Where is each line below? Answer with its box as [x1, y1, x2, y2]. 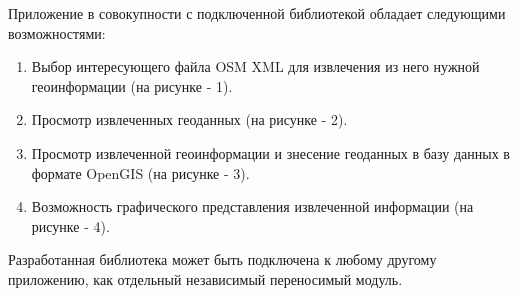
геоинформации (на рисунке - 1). [31, 75, 233, 96]
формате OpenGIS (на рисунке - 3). [31, 162, 250, 183]
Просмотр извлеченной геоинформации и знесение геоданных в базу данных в [31, 142, 510, 163]
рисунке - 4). [31, 215, 110, 236]
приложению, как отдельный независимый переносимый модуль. [8, 268, 403, 289]
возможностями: [8, 22, 106, 43]
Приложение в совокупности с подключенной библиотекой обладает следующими [8, 3, 506, 23]
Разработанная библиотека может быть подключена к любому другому [8, 249, 437, 270]
